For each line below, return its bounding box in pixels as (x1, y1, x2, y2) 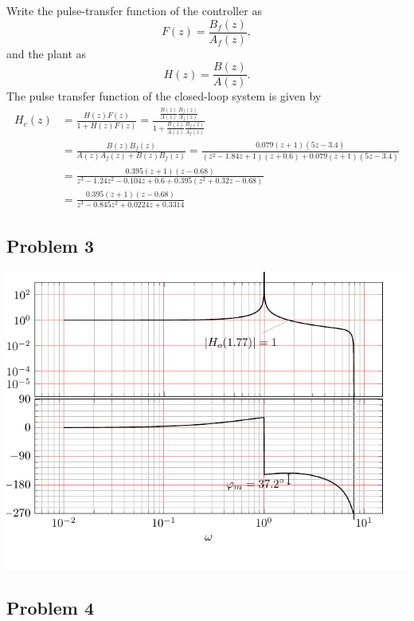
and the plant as (6, 45, 87, 61)
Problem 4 (6, 595, 94, 619)
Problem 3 (6, 234, 94, 258)
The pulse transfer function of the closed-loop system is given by (6, 88, 322, 104)
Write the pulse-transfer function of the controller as (6, 2, 262, 18)
